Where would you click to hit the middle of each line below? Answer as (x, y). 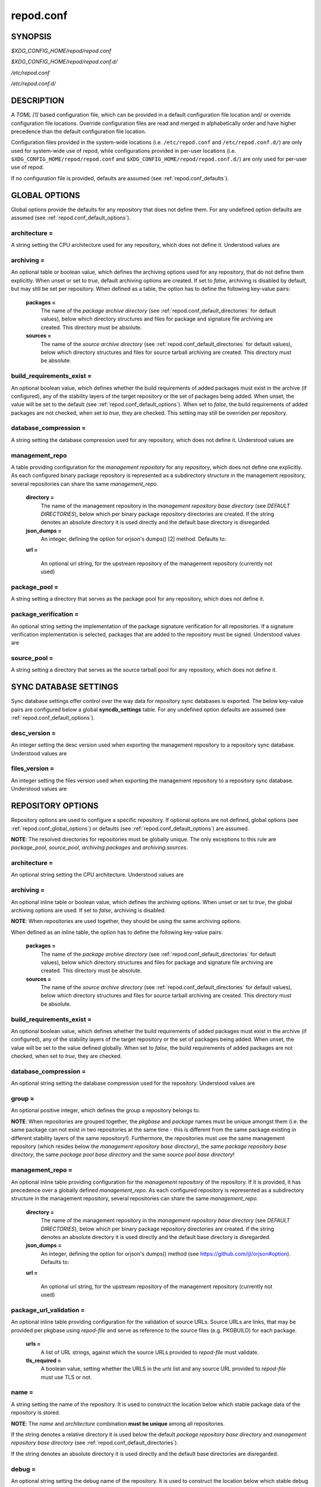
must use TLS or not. (66, 1377)
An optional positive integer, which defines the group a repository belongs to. (106, 1110)
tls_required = (44, 1360)
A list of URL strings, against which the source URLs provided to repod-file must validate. (150, 1352)
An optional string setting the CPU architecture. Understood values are (97, 875)
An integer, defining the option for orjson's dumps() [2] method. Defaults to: (133, 539)
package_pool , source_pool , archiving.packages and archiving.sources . (100, 848)
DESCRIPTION (38, 101)
